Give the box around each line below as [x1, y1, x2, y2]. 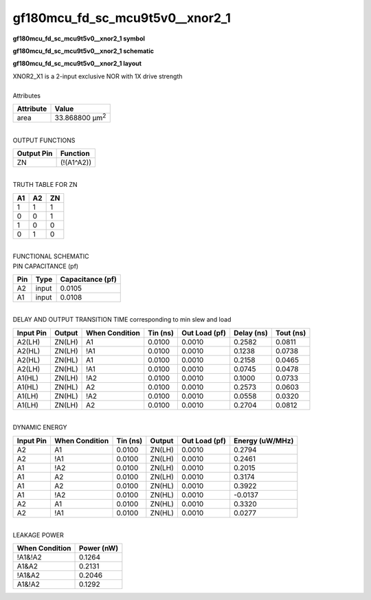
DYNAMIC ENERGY [12, 423, 67, 432]
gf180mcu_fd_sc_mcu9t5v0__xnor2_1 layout [12, 59, 142, 68]
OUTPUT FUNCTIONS [12, 136, 76, 144]
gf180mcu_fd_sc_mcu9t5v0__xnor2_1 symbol [12, 34, 146, 43]
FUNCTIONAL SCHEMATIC [12, 252, 89, 260]
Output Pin [16, 148, 53, 158]
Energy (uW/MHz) [234, 436, 294, 445]
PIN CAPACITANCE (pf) [12, 262, 79, 270]
